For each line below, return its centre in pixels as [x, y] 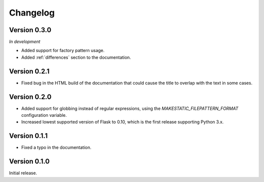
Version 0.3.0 [30, 30]
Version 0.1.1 [28, 136]
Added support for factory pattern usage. [63, 51]
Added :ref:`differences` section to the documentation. [76, 57]
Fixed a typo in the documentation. [56, 147]
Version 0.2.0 [30, 97]
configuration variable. [44, 115]
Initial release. [23, 173]
